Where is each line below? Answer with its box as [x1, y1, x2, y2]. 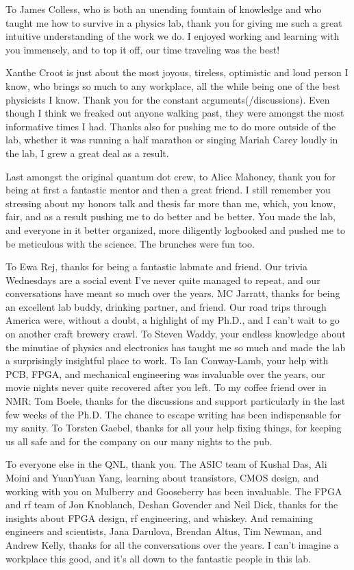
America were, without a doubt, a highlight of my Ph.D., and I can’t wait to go [5, 313, 340, 327]
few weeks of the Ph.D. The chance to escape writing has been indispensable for [5, 407, 342, 421]
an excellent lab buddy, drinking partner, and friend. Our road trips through [5, 299, 327, 313]
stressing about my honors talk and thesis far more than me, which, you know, [5, 195, 336, 210]
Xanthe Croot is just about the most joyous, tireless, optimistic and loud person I [5, 65, 349, 80]
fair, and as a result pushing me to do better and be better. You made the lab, [5, 209, 336, 224]
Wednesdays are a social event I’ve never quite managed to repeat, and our [5, 272, 320, 287]
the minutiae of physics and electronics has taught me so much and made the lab [5, 340, 346, 354]
